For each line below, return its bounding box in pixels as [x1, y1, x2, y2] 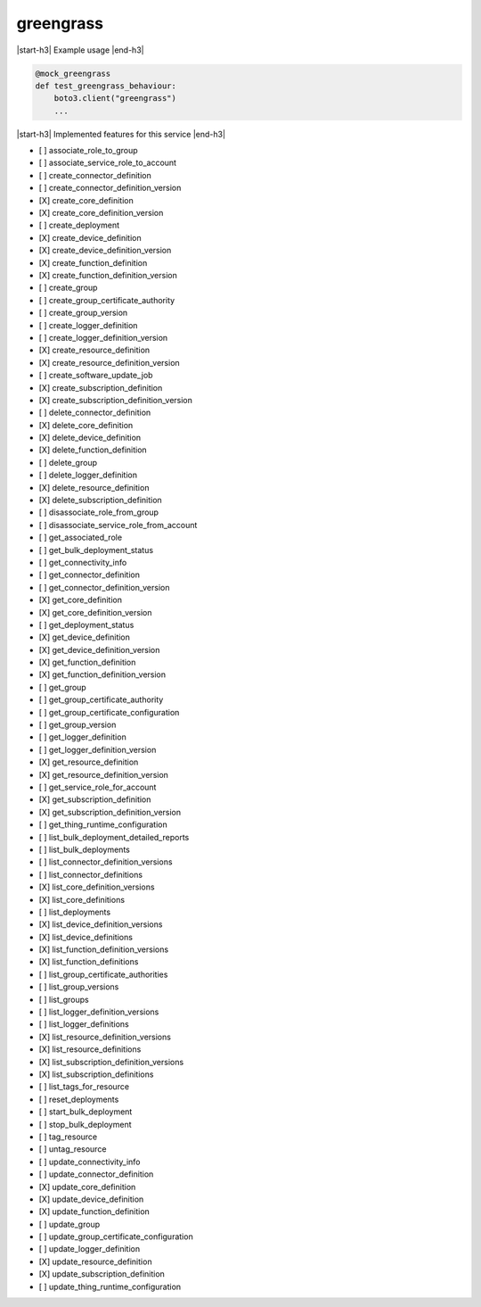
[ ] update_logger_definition [38, 1244, 141, 1254]
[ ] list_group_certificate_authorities [38, 969, 168, 980]
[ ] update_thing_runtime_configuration [38, 1281, 182, 1292]
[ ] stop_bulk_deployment [38, 1119, 133, 1129]
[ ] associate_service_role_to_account [38, 157, 177, 169]
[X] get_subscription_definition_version [38, 807, 182, 817]
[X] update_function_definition [38, 1206, 151, 1217]
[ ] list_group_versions [38, 981, 119, 992]
